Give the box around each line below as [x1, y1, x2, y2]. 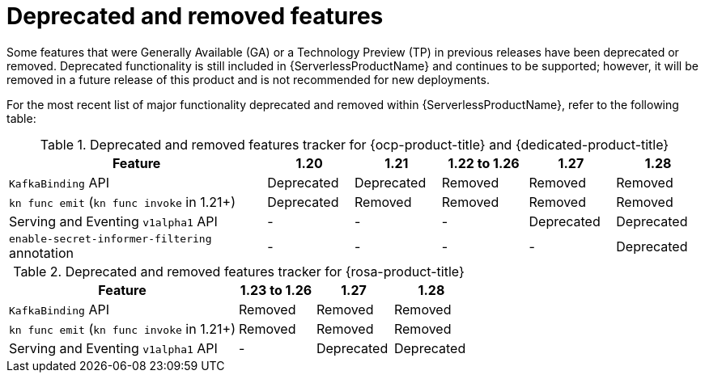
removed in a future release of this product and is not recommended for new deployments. [6, 72, 490, 86]
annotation [9, 244, 74, 261]
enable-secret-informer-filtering [9, 232, 212, 245]
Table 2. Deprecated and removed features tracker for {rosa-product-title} [13, 263, 465, 280]
